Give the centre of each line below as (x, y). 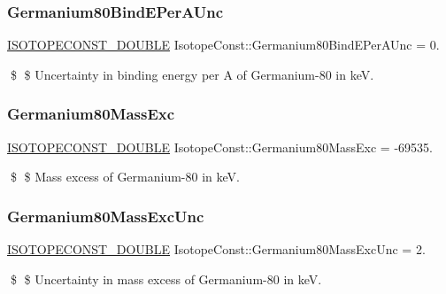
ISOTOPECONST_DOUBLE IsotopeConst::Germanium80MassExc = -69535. (220, 147)
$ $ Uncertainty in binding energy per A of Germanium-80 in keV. (192, 74)
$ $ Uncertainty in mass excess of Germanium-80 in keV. (166, 279)
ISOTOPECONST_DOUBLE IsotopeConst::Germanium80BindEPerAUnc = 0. (223, 45)
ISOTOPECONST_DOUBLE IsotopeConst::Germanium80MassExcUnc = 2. (216, 249)
